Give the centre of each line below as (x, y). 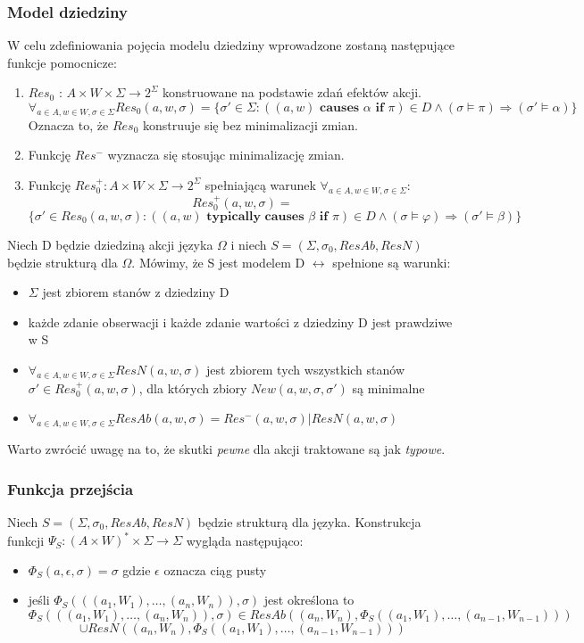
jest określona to (309, 600)
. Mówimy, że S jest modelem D (218, 262)
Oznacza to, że (68, 124)
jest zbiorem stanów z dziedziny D (136, 292)
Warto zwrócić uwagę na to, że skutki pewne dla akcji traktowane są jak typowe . (226, 449)
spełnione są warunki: (392, 262)
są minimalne (388, 387)
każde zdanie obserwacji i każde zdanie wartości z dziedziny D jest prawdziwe (240, 321)
